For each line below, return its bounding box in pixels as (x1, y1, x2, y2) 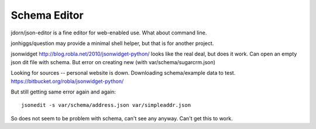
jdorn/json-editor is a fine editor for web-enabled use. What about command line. (11, 29, 207, 36)
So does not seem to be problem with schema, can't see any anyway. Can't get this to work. (11, 114, 233, 122)
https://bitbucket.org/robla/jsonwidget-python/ (11, 78, 124, 85)
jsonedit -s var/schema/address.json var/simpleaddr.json (21, 102, 191, 109)
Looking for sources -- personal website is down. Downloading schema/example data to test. (11, 69, 236, 76)
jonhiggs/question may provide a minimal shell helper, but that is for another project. (11, 40, 214, 47)
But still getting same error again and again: (11, 88, 116, 95)
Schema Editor (11, 9, 84, 22)
